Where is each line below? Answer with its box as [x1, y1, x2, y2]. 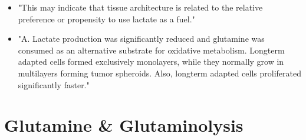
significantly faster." [18, 78, 90, 91]
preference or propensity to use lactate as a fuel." [18, 12, 195, 25]
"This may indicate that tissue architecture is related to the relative [18, 1, 263, 13]
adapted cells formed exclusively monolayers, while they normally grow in [18, 55, 284, 68]
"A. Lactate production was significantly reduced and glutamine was [18, 32, 265, 45]
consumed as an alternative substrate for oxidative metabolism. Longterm [18, 44, 285, 56]
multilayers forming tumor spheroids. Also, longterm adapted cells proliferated [18, 66, 301, 79]
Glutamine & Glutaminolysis [4, 113, 244, 137]
